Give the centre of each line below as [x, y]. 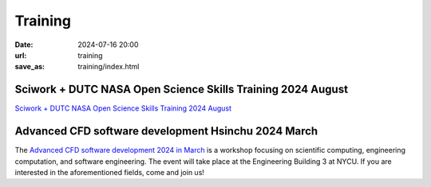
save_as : [30, 67]
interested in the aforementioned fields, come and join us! [110, 172]
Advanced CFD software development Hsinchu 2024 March [166, 131]
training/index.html [109, 67]
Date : [24, 45]
